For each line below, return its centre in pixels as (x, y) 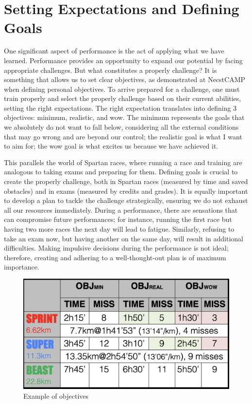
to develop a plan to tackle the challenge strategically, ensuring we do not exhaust (126, 200)
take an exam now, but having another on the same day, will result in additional (124, 238)
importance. (22, 267)
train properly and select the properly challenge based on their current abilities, (123, 98)
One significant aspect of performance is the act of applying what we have (114, 51)
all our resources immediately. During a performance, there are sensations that (121, 210)
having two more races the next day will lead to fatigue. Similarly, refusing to (119, 229)
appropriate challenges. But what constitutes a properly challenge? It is (110, 70)
